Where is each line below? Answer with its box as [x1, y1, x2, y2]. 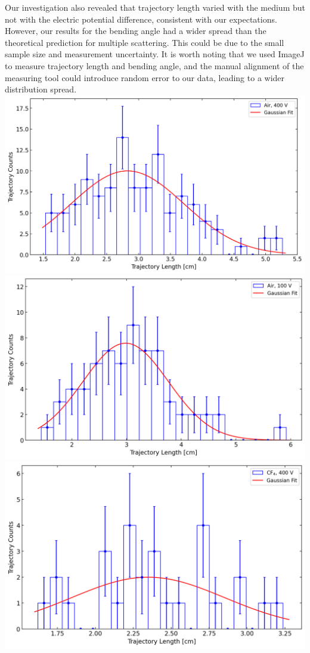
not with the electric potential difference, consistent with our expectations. [5, 13, 277, 25]
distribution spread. [5, 83, 77, 95]
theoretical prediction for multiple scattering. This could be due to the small [5, 36, 284, 48]
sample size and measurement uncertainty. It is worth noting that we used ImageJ [5, 48, 305, 60]
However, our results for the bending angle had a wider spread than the [5, 24, 266, 37]
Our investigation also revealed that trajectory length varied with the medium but [5, 1, 305, 13]
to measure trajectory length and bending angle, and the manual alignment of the [5, 59, 304, 72]
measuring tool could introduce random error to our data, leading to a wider [5, 71, 285, 83]
